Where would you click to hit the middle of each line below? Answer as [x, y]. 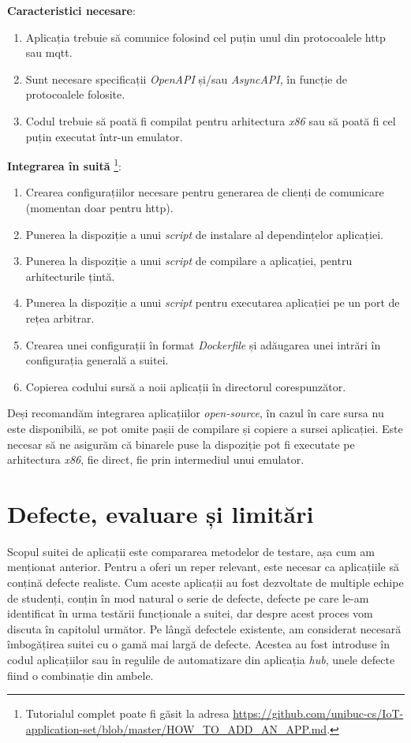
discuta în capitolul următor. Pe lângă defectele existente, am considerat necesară [204, 628]
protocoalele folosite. [75, 94]
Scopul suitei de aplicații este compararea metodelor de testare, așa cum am [191, 551]
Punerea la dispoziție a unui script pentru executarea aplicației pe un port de [213, 302]
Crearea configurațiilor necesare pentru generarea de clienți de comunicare [205, 192]
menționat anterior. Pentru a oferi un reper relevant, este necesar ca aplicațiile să [203, 567]
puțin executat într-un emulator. [104, 136]
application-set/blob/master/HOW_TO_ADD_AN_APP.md [176, 728]
